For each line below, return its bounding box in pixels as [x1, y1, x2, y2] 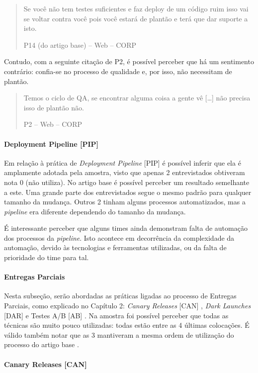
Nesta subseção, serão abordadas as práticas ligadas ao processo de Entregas [4, 290, 237, 301]
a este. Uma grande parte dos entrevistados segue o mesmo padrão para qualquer [4, 186, 252, 197]
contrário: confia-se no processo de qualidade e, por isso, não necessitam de [4, 66, 232, 76]
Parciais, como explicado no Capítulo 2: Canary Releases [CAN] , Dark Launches [4, 300, 251, 311]
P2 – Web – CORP [23, 119, 83, 129]
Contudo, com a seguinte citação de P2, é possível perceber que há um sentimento [4, 56, 254, 67]
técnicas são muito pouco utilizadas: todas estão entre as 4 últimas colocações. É [4, 320, 250, 330]
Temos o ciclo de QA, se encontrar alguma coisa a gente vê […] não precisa [23, 93, 251, 103]
